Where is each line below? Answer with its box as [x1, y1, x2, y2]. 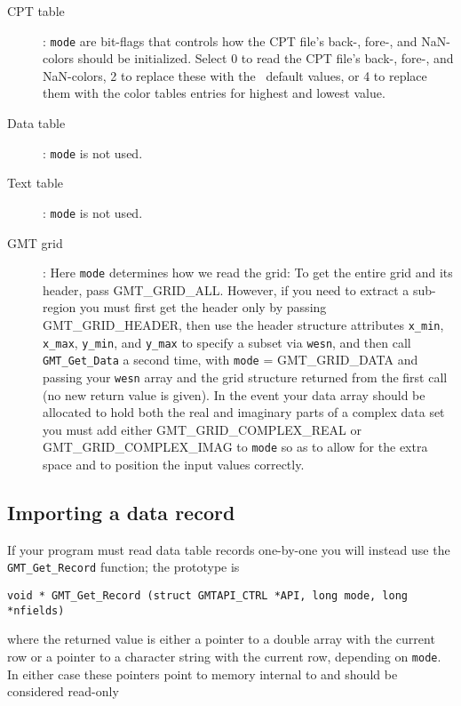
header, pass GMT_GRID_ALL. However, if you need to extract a [43, 280, 409, 299]
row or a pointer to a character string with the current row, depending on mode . [7, 646, 441, 665]
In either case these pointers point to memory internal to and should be [7, 664, 398, 683]
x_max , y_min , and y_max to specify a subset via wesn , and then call [43, 333, 411, 351]
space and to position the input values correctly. [43, 455, 305, 474]
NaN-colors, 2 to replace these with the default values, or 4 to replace [43, 66, 427, 84]
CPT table [7, 2, 65, 20]
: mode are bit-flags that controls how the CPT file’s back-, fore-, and [43, 31, 417, 50]
